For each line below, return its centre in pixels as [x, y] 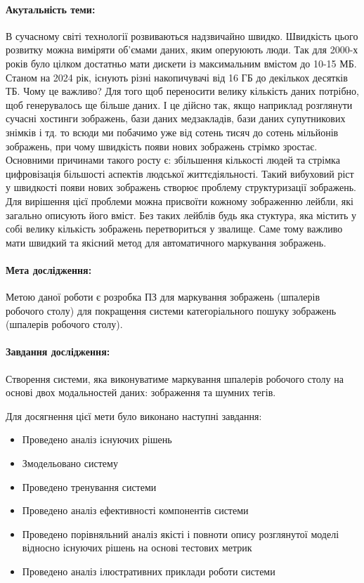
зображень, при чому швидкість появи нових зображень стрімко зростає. [162, 146]
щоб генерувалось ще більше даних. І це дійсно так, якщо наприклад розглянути [179, 104]
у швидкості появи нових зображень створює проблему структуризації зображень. [181, 187]
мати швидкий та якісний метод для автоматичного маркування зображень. [166, 242]
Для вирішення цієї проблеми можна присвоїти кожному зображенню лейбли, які [180, 201]
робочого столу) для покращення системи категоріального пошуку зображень [171, 310]
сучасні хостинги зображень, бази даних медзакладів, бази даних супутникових [176, 118]
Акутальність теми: [51, 9]
